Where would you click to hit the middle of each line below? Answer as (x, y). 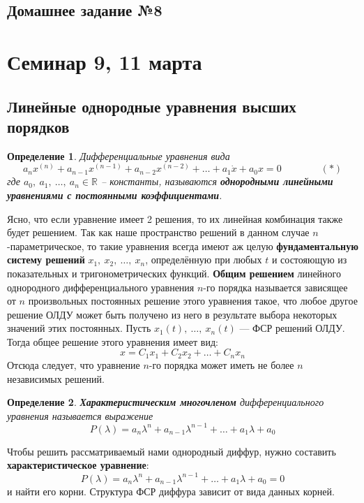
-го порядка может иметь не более (221, 364)
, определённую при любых (204, 260)
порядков (38, 126)
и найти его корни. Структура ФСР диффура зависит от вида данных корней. (171, 491)
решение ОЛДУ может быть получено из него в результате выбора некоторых (172, 314)
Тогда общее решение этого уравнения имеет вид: (113, 341)
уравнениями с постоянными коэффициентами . (115, 195)
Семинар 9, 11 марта (105, 61)
